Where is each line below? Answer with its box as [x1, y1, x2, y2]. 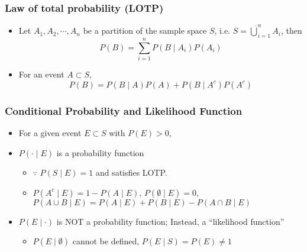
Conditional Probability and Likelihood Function [5, 103, 243, 118]
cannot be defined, [72, 235, 140, 247]
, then [280, 24, 302, 37]
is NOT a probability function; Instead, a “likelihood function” [56, 215, 285, 227]
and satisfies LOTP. [95, 166, 167, 179]
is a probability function [56, 146, 144, 159]
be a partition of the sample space [83, 24, 207, 37]
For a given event [18, 126, 82, 138]
